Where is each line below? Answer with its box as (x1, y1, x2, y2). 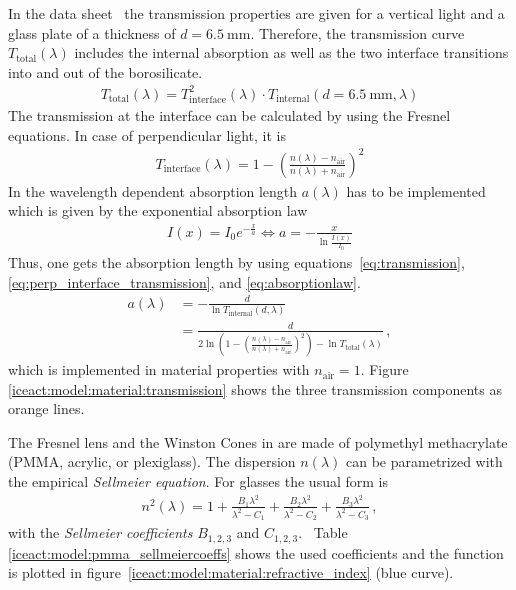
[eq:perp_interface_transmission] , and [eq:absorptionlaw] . (8, 271, 361, 292)
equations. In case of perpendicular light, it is (8, 124, 286, 145)
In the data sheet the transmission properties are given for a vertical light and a (8, 3, 505, 23)
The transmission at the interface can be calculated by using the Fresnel (8, 104, 451, 125)
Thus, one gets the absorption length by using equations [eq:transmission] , (8, 252, 465, 273)
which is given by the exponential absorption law (8, 200, 308, 221)
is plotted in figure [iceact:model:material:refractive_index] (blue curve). (8, 562, 454, 583)
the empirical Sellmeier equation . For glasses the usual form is (8, 471, 388, 492)
